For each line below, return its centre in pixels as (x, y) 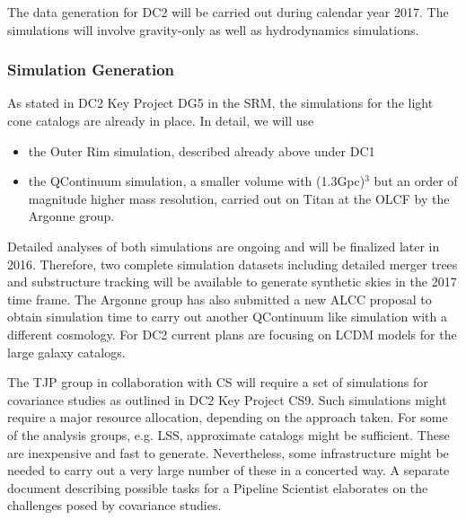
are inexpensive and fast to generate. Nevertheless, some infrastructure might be (228, 452)
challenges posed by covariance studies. (114, 505)
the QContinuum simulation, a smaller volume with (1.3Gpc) (197, 181)
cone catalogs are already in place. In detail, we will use (161, 120)
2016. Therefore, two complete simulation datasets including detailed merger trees (233, 264)
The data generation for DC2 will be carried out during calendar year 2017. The (228, 12)
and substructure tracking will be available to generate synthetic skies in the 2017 (232, 282)
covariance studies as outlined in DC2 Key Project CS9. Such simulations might (227, 399)
